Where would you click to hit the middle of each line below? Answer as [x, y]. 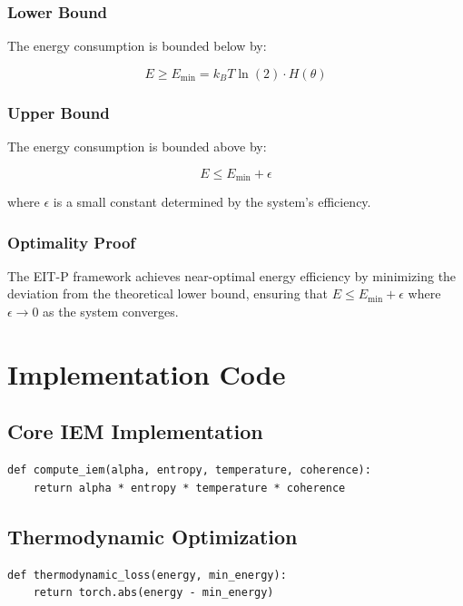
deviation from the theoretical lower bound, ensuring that [167, 293]
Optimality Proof [72, 242]
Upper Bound [59, 112]
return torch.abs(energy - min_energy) [153, 593]
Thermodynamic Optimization [153, 536]
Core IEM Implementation [135, 431]
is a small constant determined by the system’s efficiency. [212, 202]
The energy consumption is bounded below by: [137, 46]
